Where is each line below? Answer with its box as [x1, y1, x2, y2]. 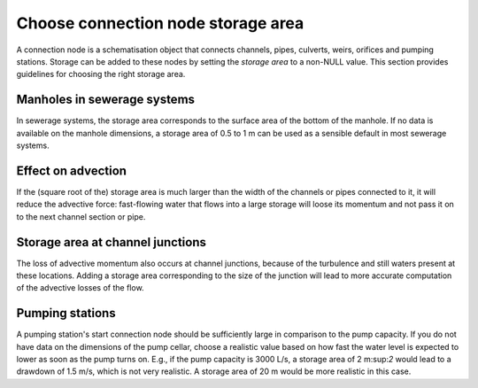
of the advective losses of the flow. [16, 283, 145, 293]
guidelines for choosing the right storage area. [16, 69, 186, 80]
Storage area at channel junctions [16, 235, 207, 250]
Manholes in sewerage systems [16, 92, 195, 107]
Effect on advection [16, 163, 127, 178]
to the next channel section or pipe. [16, 211, 146, 221]
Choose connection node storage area [16, 13, 305, 33]
